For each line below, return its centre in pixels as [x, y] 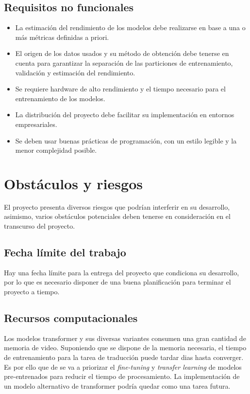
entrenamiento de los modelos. [60, 98]
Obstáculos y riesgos [73, 183]
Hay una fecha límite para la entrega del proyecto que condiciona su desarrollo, [122, 272]
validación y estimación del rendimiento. [75, 72]
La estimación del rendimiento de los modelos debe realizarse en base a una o [130, 27]
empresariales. [36, 124]
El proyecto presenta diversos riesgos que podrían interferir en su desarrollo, [117, 206]
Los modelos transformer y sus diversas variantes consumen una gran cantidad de [125, 338]
